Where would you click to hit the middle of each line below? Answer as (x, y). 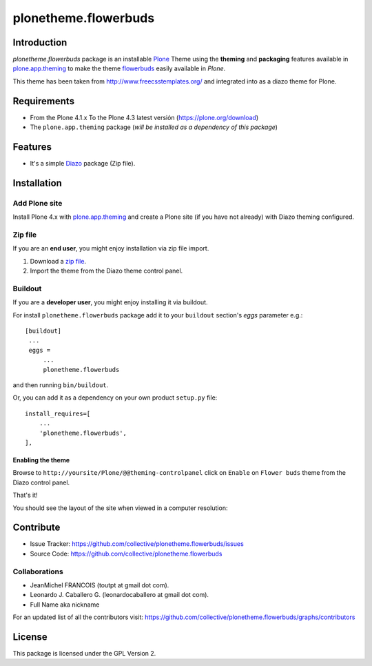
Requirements (44, 101)
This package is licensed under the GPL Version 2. (84, 654)
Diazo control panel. (41, 482)
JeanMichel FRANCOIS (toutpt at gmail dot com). (100, 585)
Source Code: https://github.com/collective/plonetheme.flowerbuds (126, 554)
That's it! (25, 495)
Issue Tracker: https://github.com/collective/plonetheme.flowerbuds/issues (137, 544)
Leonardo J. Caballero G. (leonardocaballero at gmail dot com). (120, 595)
